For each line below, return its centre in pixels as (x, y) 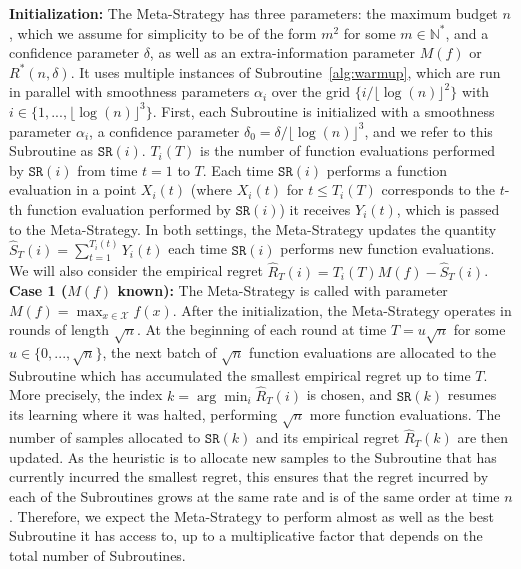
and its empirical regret (327, 437)
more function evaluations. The (405, 414)
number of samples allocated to (105, 437)
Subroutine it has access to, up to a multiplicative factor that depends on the (246, 535)
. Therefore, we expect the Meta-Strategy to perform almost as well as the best (251, 515)
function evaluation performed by (128, 208)
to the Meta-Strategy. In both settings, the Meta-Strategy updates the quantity (253, 228)
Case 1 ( (38, 290)
